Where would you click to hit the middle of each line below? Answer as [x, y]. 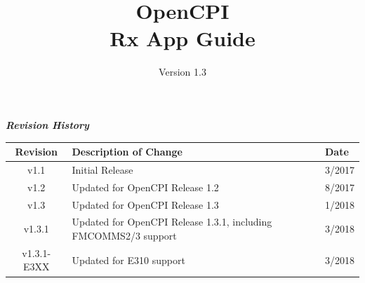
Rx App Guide [182, 38]
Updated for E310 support [128, 260]
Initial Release [102, 169]
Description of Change [127, 151]
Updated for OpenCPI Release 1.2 [145, 187]
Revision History [47, 124]
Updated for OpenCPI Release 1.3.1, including [172, 222]
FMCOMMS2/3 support [124, 235]
